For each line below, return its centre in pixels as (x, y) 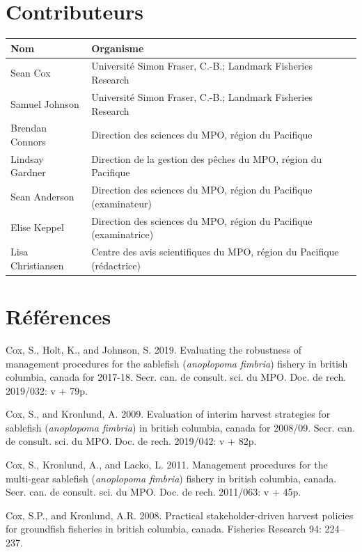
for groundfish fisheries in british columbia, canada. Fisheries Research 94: (164, 529)
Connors (28, 141)
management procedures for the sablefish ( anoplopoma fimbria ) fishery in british (177, 363)
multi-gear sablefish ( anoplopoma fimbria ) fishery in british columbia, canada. (171, 478)
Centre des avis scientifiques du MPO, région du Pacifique (215, 252)
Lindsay (27, 158)
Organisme (118, 48)
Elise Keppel (37, 227)
